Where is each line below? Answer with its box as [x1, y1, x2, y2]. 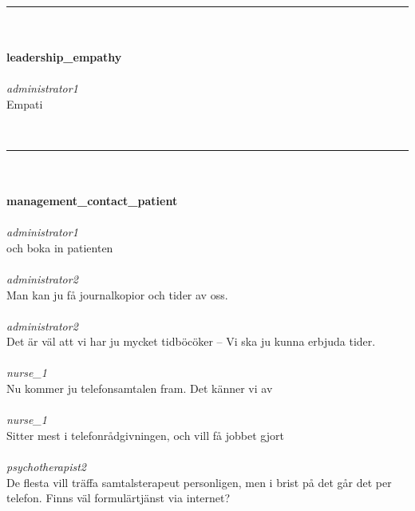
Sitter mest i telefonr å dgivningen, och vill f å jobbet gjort [6, 426, 284, 443]
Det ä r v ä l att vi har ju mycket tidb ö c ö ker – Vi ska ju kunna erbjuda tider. [6, 333, 376, 350]
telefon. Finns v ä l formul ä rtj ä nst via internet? [6, 489, 231, 506]
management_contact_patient [6, 192, 178, 208]
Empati [6, 95, 43, 112]
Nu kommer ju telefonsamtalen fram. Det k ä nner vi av [6, 380, 273, 397]
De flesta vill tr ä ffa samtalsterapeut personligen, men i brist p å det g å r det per [6, 473, 392, 490]
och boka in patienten [6, 239, 113, 255]
